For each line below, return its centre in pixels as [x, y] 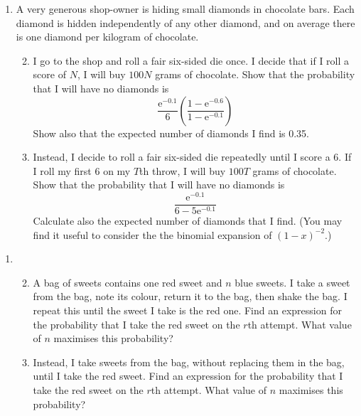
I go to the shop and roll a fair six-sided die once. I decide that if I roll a [191, 60]
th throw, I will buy [183, 170]
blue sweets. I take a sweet [292, 282]
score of [49, 74]
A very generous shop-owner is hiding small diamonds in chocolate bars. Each [185, 9]
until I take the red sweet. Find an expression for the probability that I [188, 376]
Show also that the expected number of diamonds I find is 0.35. [171, 133]
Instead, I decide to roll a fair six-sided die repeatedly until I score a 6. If [192, 157]
